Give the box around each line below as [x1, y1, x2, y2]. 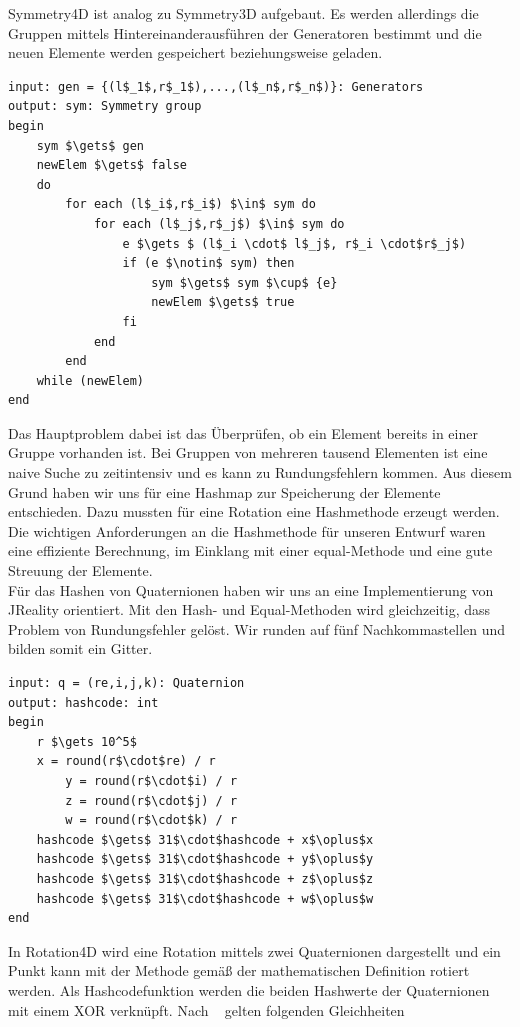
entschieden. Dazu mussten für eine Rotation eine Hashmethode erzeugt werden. [8, 501, 500, 522]
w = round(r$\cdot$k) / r [65, 813, 238, 828]
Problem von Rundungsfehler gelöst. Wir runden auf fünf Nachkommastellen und [8, 618, 506, 639]
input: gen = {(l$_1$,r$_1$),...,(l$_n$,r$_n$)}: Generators [8, 79, 424, 94]
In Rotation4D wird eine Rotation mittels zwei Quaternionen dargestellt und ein [8, 940, 501, 961]
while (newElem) [36, 373, 145, 388]
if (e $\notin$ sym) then [122, 256, 295, 271]
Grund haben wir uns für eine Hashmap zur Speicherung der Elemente [8, 481, 441, 502]
